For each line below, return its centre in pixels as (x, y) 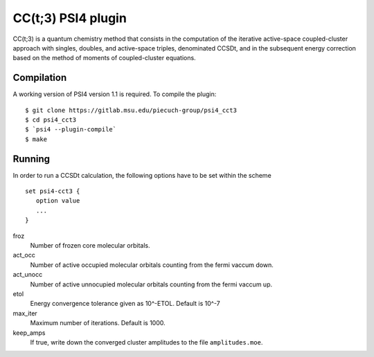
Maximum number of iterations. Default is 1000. (98, 323)
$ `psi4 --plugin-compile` (71, 129)
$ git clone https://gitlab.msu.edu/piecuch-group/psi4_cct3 (131, 110)
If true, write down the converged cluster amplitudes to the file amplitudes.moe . (146, 342)
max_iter (25, 313)
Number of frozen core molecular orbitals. (90, 246)
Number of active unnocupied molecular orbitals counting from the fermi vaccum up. (151, 284)
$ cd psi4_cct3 (51, 120)
